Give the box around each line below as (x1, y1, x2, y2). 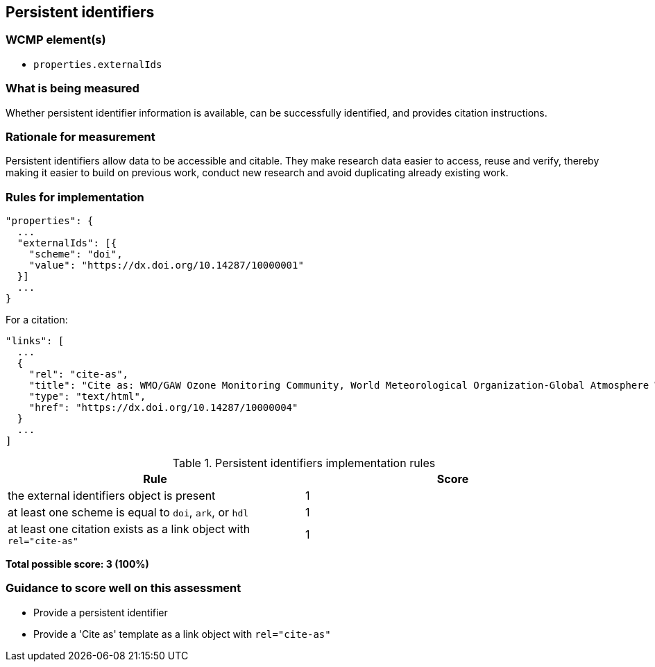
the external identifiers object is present (8, 489, 216, 503)
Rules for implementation (6, 189, 144, 204)
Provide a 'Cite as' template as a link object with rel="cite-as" (33, 627, 331, 640)
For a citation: (6, 314, 68, 326)
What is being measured (6, 81, 139, 96)
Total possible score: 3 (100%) (6, 558, 149, 571)
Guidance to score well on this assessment (6, 581, 241, 596)
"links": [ (6, 335, 65, 347)
